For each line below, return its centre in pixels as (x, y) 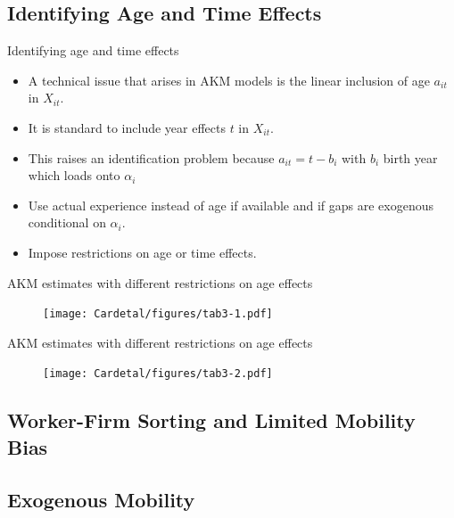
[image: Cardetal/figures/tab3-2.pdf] (158, 374)
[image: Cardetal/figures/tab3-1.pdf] (158, 314)
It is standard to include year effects (127, 127)
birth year (410, 157)
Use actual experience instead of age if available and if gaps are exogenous (231, 205)
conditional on (67, 222)
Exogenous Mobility (101, 499)
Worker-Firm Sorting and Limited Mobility (211, 420)
